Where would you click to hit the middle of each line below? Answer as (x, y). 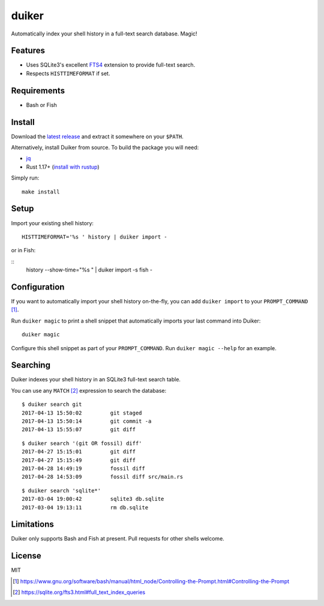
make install (41, 192)
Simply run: (25, 178)
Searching (31, 365)
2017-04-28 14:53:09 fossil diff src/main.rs (102, 477)
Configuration (38, 287)
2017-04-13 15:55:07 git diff (79, 430)
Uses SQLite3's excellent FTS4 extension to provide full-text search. (111, 65)
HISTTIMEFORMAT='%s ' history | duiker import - (94, 237)
